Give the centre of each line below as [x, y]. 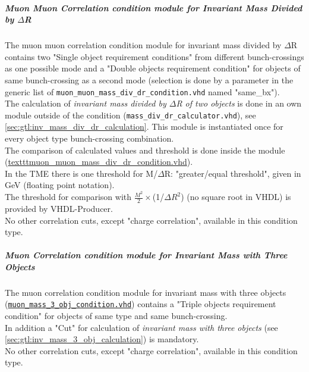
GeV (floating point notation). [60, 185]
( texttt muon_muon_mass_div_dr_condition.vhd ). [99, 162]
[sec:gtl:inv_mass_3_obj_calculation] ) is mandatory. [102, 339]
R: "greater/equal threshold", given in [233, 173]
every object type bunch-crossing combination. [89, 138]
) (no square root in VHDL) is [236, 197]
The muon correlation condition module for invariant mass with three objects [146, 292]
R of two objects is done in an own [239, 103]
